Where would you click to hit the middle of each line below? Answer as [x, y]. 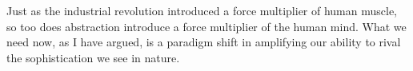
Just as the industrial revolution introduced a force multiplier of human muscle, [202, 10]
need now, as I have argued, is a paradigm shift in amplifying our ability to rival [204, 42]
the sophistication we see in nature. [93, 57]
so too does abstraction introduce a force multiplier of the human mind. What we [206, 26]
